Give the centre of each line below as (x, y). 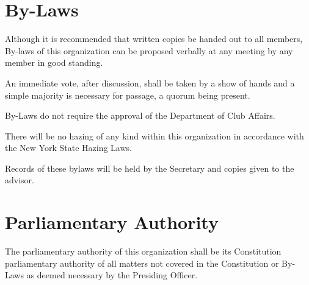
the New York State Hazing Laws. (68, 148)
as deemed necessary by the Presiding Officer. (112, 275)
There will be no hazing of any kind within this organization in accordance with (154, 135)
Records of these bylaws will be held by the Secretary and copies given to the (150, 168)
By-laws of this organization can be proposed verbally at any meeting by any (149, 50)
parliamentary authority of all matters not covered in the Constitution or (142, 263)
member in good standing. (54, 62)
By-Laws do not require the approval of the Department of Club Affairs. (140, 115)
